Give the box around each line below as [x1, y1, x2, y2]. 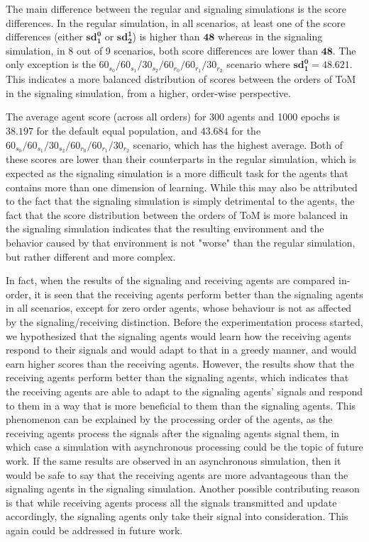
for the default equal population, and [36, 123, 198, 138]
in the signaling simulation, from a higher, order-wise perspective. [6, 85, 291, 100]
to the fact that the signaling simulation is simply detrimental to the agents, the [6, 193, 355, 208]
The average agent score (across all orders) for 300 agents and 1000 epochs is [6, 109, 340, 124]
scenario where [226, 57, 290, 72]
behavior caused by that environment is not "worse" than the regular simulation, [6, 235, 356, 250]
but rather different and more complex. [6, 249, 176, 264]
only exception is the [6, 57, 96, 72]
